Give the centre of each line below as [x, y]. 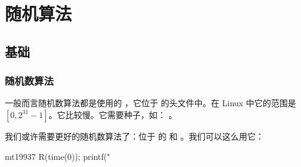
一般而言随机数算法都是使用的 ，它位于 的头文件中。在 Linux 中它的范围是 [150, 103]
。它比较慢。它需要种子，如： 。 [113, 114]
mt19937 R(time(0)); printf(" [58, 156]
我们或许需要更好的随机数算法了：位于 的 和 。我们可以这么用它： [134, 136]
